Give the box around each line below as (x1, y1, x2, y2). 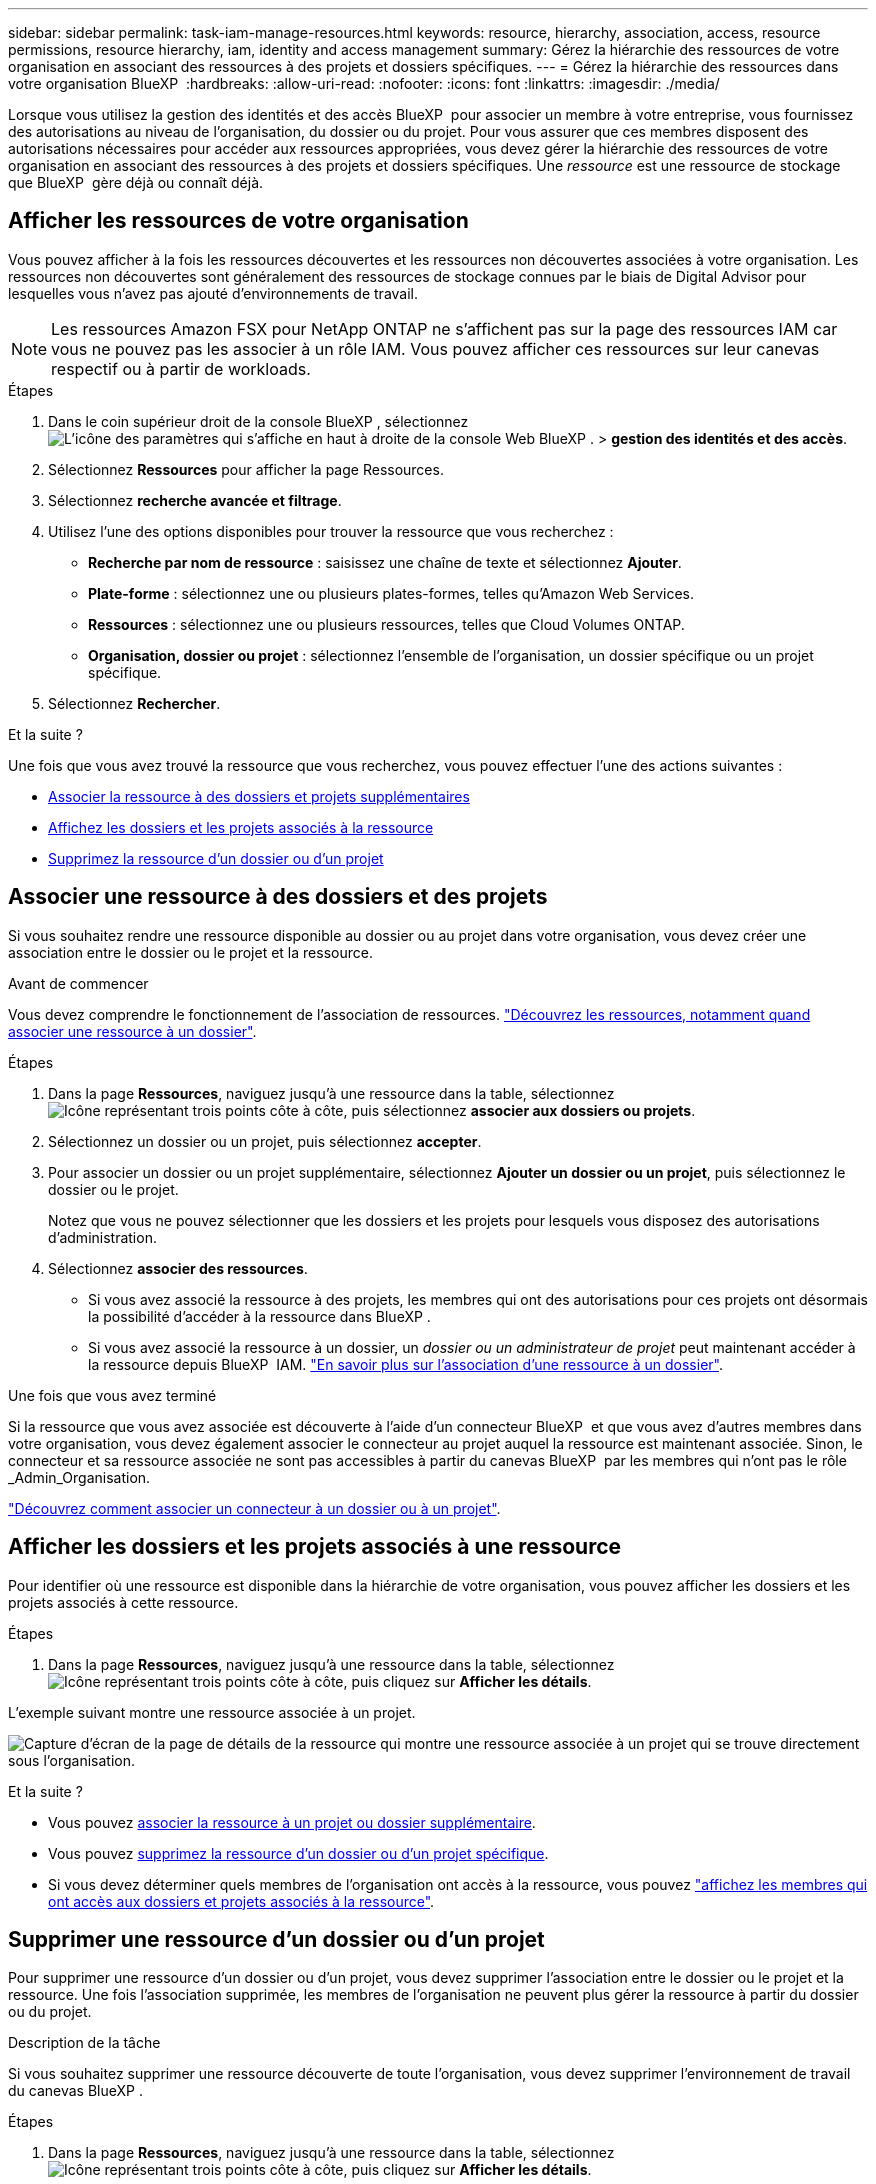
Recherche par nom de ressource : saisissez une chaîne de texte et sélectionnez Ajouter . (88, 553, 682, 571)
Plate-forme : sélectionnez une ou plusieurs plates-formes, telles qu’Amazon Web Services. (88, 584, 695, 602)
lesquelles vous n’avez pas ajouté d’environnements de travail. (8, 284, 419, 302)
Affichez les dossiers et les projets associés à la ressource (48, 818, 434, 836)
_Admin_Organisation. (8, 1468, 151, 1486)
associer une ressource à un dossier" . (8, 1022, 257, 1040)
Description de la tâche (8, 2034, 161, 2052)
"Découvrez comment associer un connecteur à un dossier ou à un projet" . (8, 1499, 501, 1517)
